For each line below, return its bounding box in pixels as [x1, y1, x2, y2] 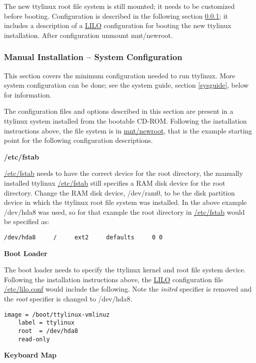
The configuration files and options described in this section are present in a [4, 106, 233, 116]
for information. [4, 89, 52, 99]
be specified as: [4, 216, 49, 227]
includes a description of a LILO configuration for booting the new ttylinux [4, 20, 231, 31]
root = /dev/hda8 [18, 327, 78, 334]
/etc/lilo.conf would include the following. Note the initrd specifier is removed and [4, 284, 252, 294]
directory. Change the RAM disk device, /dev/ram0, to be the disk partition [4, 187, 235, 198]
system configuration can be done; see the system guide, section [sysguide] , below [4, 80, 249, 90]
